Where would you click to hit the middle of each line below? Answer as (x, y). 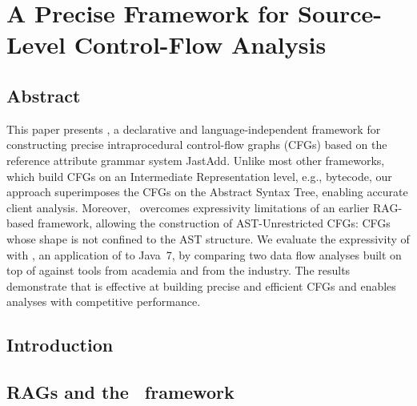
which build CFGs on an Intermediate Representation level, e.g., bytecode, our (199, 176)
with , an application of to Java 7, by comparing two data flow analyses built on (204, 254)
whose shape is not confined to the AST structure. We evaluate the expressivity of (208, 238)
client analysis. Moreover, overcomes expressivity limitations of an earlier (188, 207)
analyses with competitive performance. (104, 301)
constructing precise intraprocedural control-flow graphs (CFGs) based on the (197, 145)
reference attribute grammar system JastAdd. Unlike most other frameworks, (196, 160)
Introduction (60, 345)
